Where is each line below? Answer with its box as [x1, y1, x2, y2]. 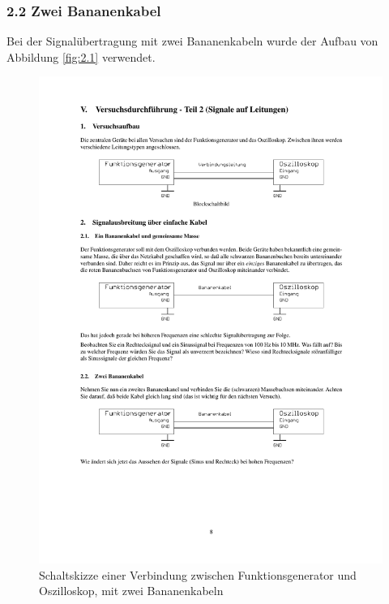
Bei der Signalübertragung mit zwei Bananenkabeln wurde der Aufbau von [6, 32, 378, 50]
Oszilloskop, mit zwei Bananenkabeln [39, 582, 224, 599]
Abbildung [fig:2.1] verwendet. [6, 48, 156, 65]
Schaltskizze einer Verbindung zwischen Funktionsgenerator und [39, 566, 357, 583]
